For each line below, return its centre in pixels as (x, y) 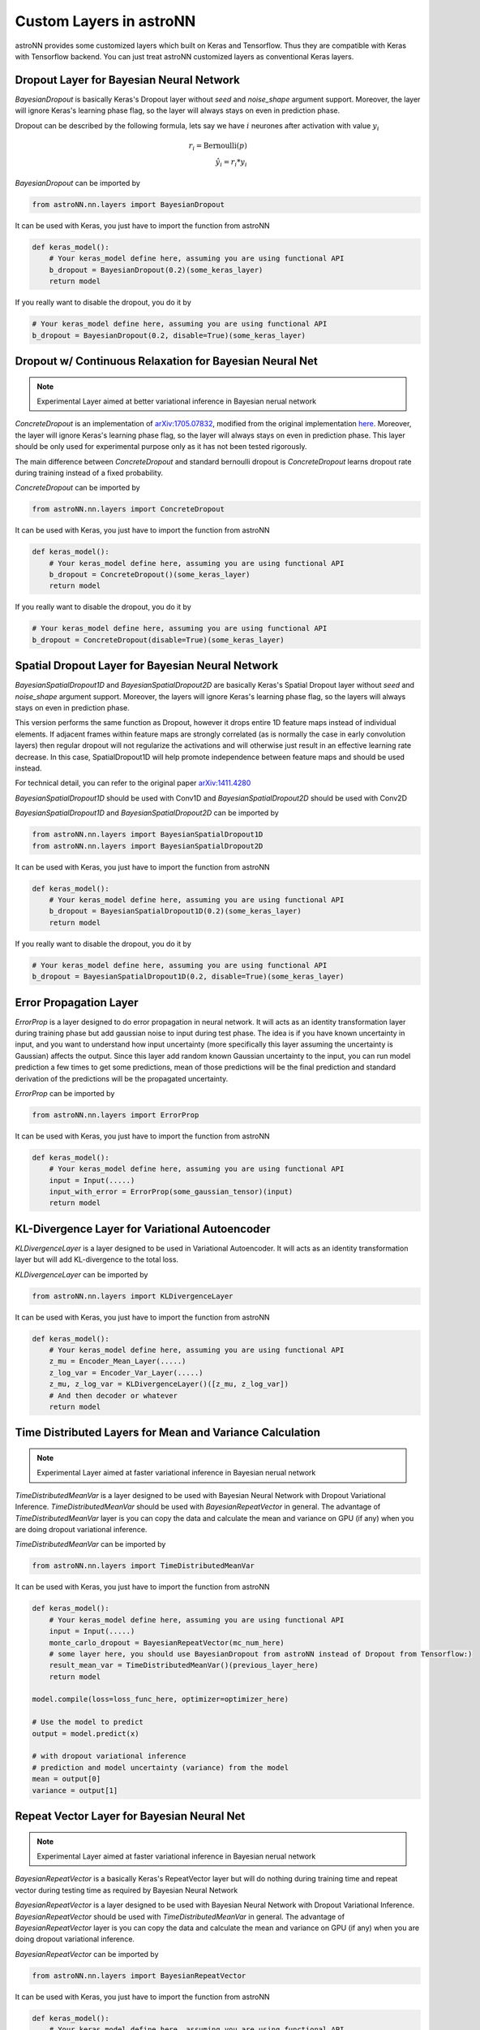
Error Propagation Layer (77, 1002)
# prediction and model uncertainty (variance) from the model (161, 1767)
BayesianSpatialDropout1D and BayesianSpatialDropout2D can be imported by (147, 813)
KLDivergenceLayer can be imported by (81, 1274)
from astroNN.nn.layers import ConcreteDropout (128, 509)
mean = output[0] (66, 1779)
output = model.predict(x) (86, 1733)
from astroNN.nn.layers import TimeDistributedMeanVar (143, 1566)
